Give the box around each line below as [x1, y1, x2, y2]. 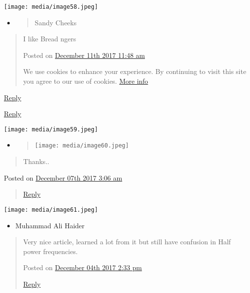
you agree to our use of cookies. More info [23, 76, 148, 86]
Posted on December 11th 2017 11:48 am [23, 50, 145, 60]
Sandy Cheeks [35, 17, 77, 27]
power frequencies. [23, 246, 78, 256]
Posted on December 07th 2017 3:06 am [4, 172, 123, 183]
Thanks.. [23, 156, 50, 166]
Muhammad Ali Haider [15, 220, 85, 230]
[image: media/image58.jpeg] [4, 3, 98, 10]
